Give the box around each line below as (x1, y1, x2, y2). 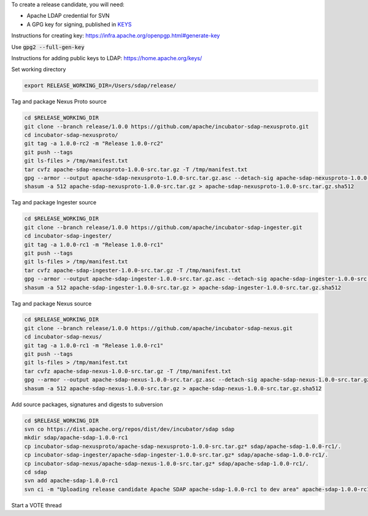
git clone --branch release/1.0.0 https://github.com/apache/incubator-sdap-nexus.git (24, 325, 293, 331)
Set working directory (11, 66, 66, 73)
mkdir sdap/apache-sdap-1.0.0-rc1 (24, 434, 128, 441)
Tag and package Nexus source (11, 299, 92, 307)
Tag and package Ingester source (11, 199, 97, 206)
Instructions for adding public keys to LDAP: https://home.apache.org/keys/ (11, 54, 202, 61)
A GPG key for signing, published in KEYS (26, 20, 132, 28)
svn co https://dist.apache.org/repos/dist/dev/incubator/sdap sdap (24, 425, 235, 433)
